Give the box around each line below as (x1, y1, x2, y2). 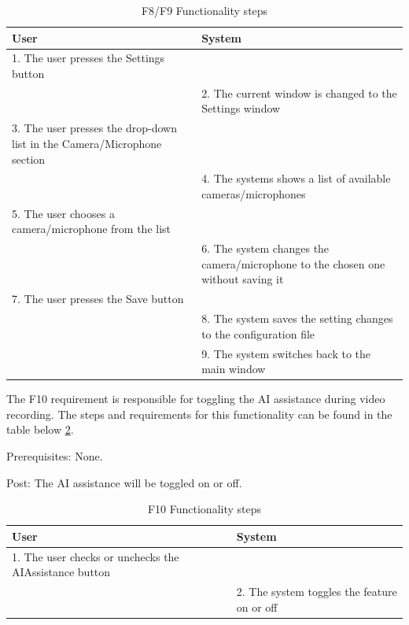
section (12, 150, 46, 167)
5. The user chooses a (12, 205, 115, 221)
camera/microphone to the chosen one (201, 255, 385, 272)
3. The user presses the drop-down (12, 120, 178, 136)
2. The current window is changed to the (201, 84, 397, 101)
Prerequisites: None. (6, 448, 103, 464)
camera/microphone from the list (12, 220, 171, 237)
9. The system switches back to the (201, 345, 371, 361)
